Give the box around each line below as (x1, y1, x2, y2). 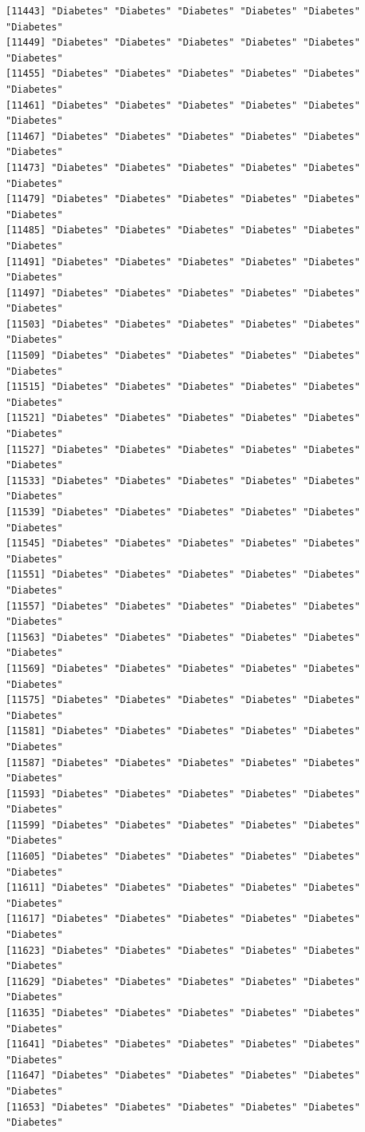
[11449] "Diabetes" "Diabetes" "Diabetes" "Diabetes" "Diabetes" (6, 37, 360, 49)
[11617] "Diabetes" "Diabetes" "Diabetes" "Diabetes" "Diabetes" (6, 913, 360, 925)
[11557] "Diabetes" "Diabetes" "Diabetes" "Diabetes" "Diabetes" (6, 600, 360, 612)
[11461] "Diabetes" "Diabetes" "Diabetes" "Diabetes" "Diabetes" (6, 99, 360, 111)
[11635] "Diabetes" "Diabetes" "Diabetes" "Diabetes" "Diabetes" (6, 1007, 360, 1019)
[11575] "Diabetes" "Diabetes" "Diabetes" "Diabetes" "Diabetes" (6, 694, 360, 706)
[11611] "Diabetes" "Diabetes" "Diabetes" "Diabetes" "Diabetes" (6, 882, 360, 894)
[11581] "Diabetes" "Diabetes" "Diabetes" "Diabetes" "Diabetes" (6, 725, 360, 737)
